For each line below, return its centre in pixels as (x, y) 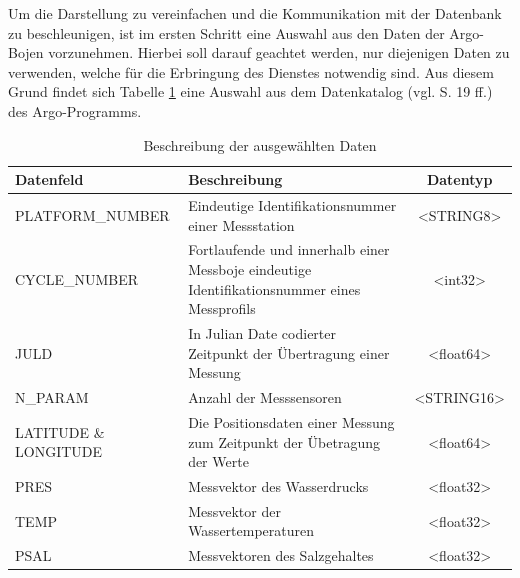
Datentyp (459, 179)
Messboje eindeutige (250, 269)
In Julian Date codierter (262, 333)
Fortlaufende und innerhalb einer (289, 249)
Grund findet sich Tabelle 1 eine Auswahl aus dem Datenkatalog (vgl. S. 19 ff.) (250, 91)
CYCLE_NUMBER (77, 278)
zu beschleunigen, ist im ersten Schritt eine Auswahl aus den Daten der (226, 32)
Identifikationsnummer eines (274, 288)
